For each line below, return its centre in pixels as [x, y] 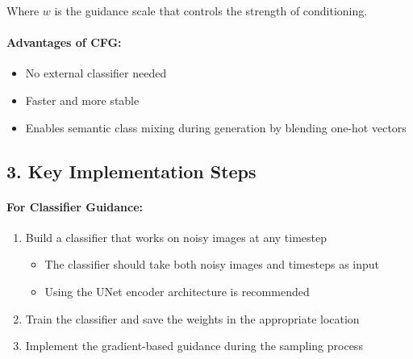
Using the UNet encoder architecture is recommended [177, 291]
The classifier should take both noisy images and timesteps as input [212, 264]
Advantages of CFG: [64, 42]
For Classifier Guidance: [75, 206]
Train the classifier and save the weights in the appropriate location [192, 318]
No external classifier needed [96, 73]
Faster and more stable [82, 100]
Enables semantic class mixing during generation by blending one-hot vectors [216, 127]
